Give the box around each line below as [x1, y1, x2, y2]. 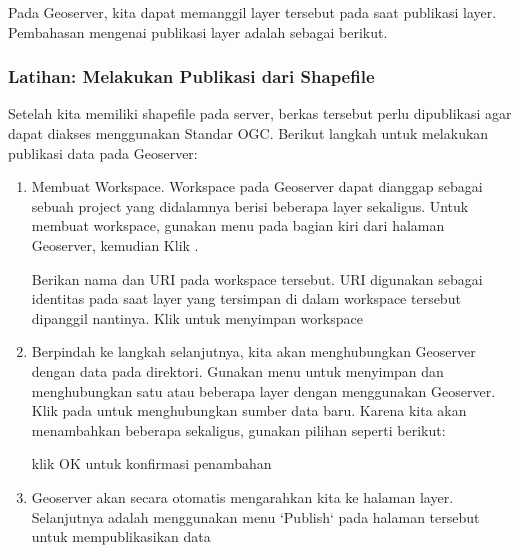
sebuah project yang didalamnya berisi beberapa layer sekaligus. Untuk [31, 195, 469, 216]
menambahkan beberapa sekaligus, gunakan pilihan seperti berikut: [31, 419, 446, 440]
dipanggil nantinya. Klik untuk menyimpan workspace [31, 307, 363, 328]
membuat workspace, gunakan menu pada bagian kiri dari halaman [31, 215, 445, 236]
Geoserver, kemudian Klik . [31, 234, 199, 255]
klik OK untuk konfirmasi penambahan [31, 453, 272, 474]
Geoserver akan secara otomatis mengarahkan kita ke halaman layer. [31, 486, 454, 507]
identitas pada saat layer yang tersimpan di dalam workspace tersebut [31, 288, 461, 309]
